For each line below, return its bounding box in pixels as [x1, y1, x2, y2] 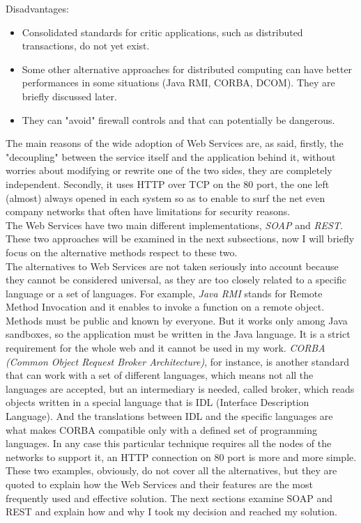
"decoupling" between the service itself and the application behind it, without [6, 149, 336, 164]
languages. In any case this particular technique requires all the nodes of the [6, 436, 332, 451]
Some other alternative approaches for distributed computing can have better [22, 61, 353, 76]
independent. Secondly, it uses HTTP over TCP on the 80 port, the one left [6, 176, 330, 191]
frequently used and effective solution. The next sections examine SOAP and [6, 490, 333, 505]
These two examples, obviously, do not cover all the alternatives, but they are [6, 463, 337, 478]
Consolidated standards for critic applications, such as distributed [22, 24, 303, 39]
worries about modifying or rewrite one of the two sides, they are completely [6, 163, 332, 178]
